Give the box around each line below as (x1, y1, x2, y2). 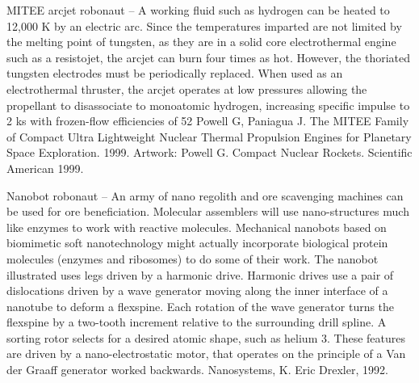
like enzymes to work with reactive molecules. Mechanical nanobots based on (6, 218, 387, 235)
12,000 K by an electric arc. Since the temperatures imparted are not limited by (6, 17, 402, 34)
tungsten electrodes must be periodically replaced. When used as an (6, 65, 343, 82)
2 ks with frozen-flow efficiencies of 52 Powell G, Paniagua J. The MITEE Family (6, 112, 409, 129)
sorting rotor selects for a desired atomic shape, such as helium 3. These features (6, 329, 405, 346)
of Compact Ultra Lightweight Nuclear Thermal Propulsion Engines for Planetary (6, 128, 412, 145)
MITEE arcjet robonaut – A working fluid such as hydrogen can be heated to (6, 2, 390, 18)
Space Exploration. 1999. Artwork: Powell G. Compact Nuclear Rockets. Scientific (6, 144, 413, 161)
